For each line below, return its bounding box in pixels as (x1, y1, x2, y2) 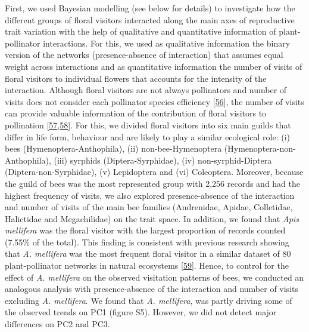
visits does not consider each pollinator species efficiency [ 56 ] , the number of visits (5, 95, 304, 107)
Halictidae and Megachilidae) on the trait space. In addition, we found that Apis (5, 212, 299, 225)
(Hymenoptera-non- (224, 142, 296, 155)
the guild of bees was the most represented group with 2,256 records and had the (5, 177, 301, 189)
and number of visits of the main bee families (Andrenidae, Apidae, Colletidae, (5, 201, 293, 213)
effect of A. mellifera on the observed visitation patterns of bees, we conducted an (5, 270, 304, 283)
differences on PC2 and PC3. (5, 318, 110, 330)
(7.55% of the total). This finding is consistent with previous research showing (5, 235, 289, 248)
